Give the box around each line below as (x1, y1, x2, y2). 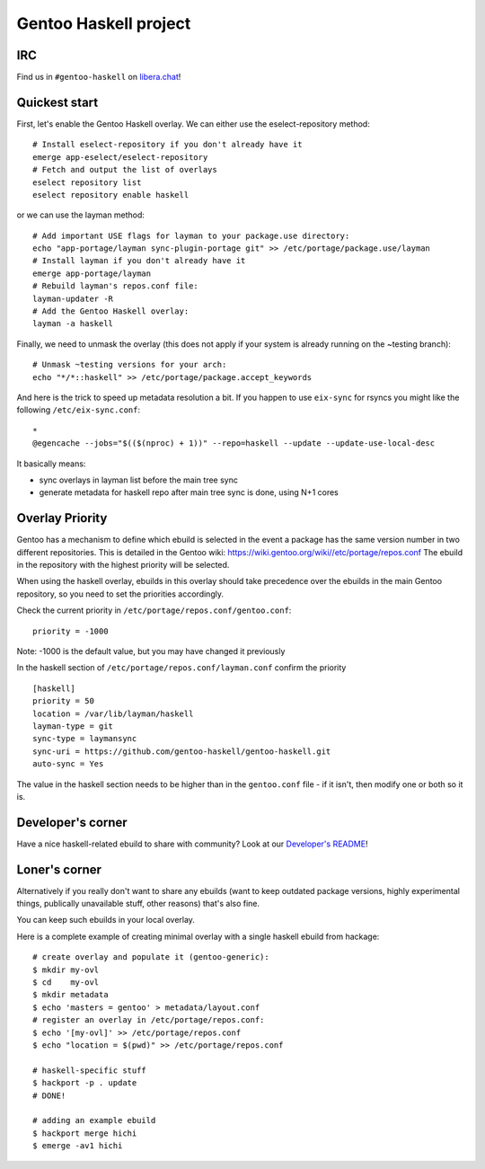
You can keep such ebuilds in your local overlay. (16, 915, 195, 925)
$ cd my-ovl (32, 978, 100, 987)
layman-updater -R (32, 293, 114, 304)
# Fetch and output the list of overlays (32, 164, 217, 175)
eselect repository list (32, 177, 142, 188)
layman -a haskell (32, 319, 114, 329)
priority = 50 (32, 696, 94, 706)
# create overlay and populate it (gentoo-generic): (32, 952, 269, 962)
